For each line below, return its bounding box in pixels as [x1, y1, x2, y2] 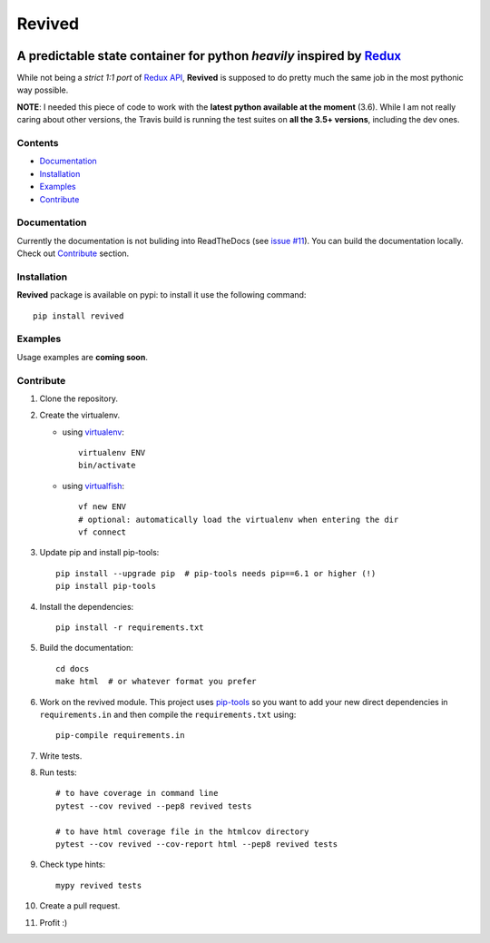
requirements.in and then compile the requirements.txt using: [39, 709, 297, 720]
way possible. [16, 84, 69, 95]
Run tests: [39, 767, 77, 778]
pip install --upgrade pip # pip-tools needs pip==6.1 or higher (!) [55, 568, 377, 578]
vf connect [78, 527, 127, 537]
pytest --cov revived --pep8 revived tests [55, 801, 252, 811]
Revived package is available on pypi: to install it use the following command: [16, 290, 307, 300]
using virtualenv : [62, 427, 124, 437]
